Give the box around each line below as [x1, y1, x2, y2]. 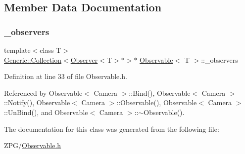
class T [40, 45, 61, 55]
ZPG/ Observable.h [4, 140, 61, 151]
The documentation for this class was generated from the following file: [4, 123, 219, 134]
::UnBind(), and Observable [4, 107, 88, 117]
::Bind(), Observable [129, 87, 191, 98]
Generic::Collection [4, 54, 62, 65]
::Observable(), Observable [116, 97, 197, 108]
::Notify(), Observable [4, 97, 70, 108]
